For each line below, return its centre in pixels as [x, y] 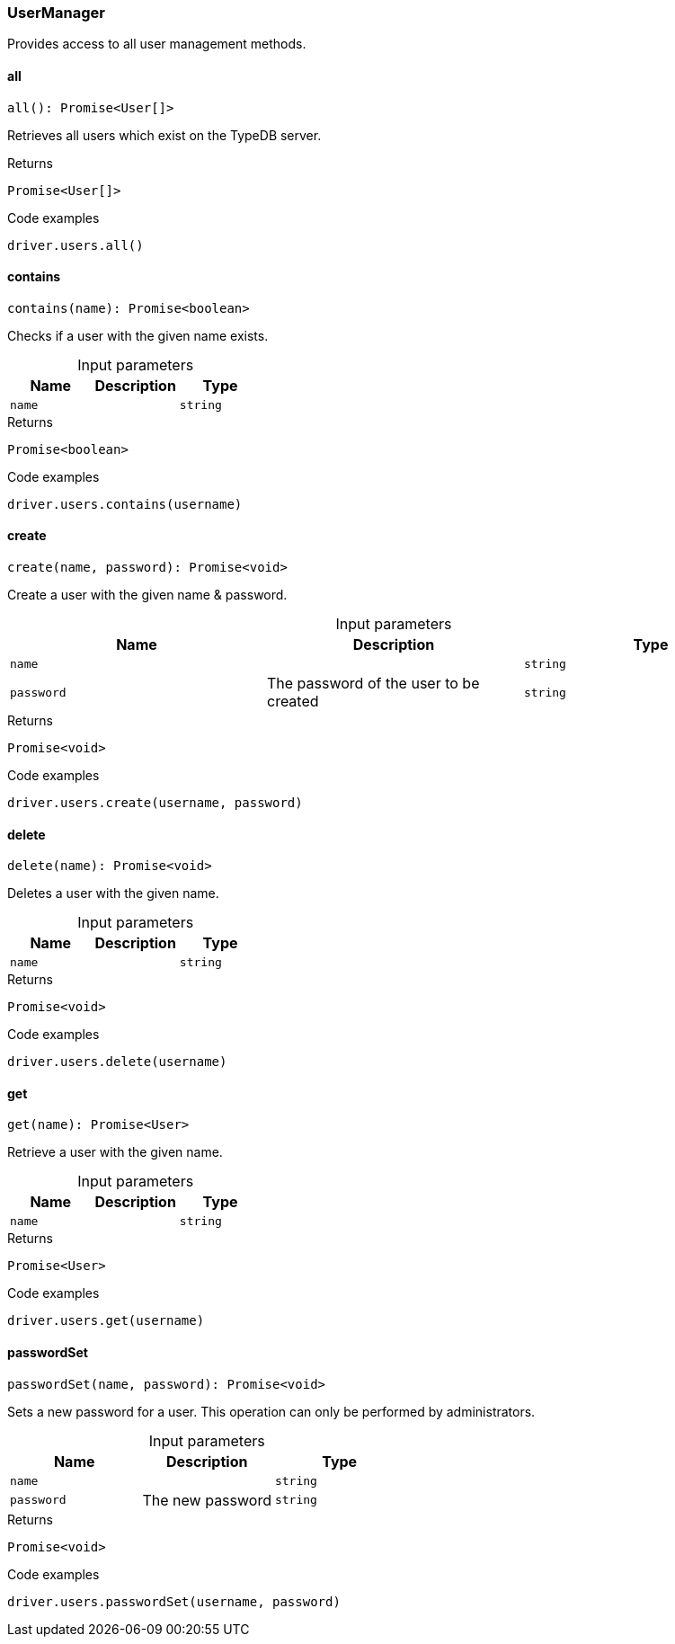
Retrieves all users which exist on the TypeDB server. [164, 135]
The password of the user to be [373, 684]
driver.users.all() [75, 245]
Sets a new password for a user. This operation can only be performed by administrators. [271, 1411]
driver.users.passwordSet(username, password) [174, 1601]
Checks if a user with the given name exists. [138, 335]
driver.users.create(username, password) [155, 803]
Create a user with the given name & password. [147, 595]
